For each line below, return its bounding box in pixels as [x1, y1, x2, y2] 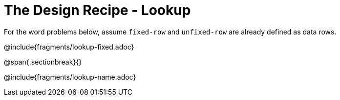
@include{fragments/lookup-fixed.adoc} [4, 42, 134, 51]
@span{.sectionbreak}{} [4, 57, 82, 66]
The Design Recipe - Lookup [4, 2, 191, 18]
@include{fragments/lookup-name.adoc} [4, 72, 136, 81]
